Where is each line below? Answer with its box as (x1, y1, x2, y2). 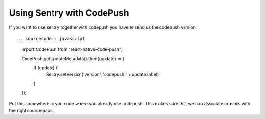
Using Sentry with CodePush (9, 7, 130, 18)
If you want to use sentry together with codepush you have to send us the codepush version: (9, 24, 197, 30)
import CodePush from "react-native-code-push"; (21, 47, 123, 52)
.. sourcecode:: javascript (18, 36, 85, 41)
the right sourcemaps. (9, 108, 54, 114)
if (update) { (33, 65, 58, 71)
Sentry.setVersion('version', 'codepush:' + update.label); (46, 71, 160, 77)
